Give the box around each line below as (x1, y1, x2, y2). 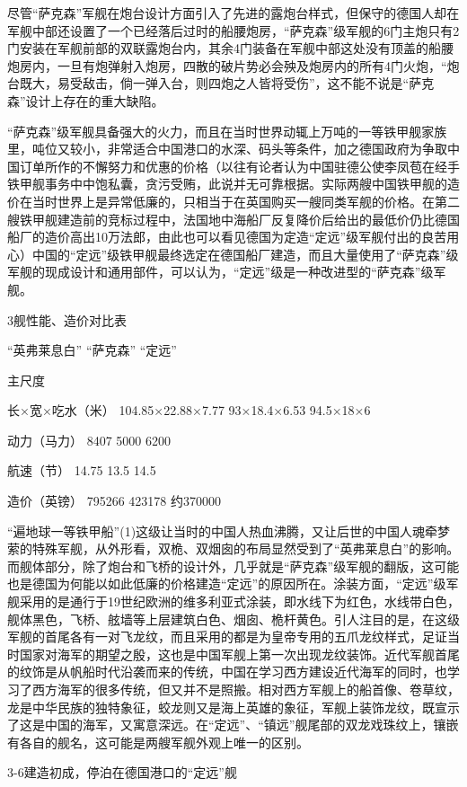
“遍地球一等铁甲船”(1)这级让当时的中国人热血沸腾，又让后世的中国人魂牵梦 (7, 521, 451, 540)
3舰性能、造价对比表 (7, 310, 127, 329)
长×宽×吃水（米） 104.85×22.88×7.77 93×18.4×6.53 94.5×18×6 (7, 401, 371, 420)
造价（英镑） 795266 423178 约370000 (7, 491, 221, 510)
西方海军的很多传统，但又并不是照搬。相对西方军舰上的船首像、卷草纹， (31, 680, 460, 698)
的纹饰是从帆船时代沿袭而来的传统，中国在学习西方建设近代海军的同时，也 (7, 662, 447, 681)
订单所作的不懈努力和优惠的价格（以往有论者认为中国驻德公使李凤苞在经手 (19, 156, 460, 175)
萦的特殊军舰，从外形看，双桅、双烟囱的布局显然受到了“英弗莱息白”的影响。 (7, 539, 460, 558)
